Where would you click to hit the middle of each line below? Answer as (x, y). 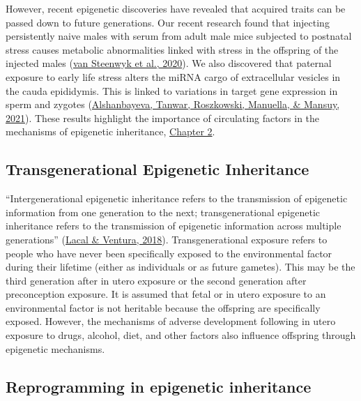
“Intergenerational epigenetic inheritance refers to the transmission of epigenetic (177, 198)
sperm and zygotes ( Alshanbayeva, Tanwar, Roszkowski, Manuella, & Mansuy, (173, 104)
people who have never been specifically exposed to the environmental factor (169, 253)
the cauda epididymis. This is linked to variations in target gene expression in (172, 90)
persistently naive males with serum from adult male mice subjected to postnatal (179, 36)
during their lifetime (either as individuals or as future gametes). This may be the (180, 267)
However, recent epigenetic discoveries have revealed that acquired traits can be (176, 8)
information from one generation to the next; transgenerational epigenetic (163, 212)
